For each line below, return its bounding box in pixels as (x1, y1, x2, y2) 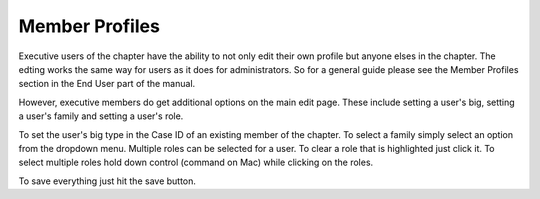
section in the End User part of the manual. (18, 78, 196, 90)
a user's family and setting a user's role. (18, 110, 184, 122)
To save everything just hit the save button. (18, 175, 197, 187)
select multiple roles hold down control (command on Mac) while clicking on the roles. (18, 156, 374, 169)
